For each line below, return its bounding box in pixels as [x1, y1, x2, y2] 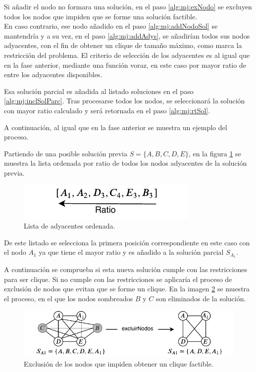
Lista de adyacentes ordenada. [24, 221, 115, 231]
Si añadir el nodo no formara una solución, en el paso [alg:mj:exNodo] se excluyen [4, 1, 252, 11]
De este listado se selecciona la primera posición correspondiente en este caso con [4, 237, 250, 247]
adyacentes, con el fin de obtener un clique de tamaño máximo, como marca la [4, 40, 242, 50]
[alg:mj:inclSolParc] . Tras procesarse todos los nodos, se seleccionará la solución [4, 95, 245, 106]
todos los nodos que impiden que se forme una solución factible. [4, 11, 198, 21]
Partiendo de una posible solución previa [4, 148, 127, 158]
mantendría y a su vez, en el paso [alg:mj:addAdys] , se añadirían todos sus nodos [4, 30, 250, 41]
